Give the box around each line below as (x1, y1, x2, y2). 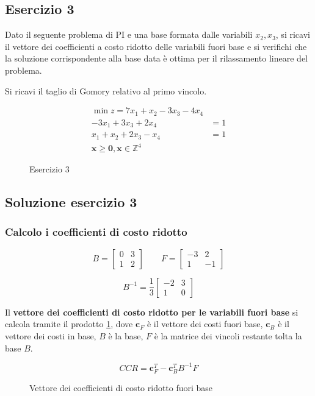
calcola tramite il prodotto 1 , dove (5, 317, 133, 330)
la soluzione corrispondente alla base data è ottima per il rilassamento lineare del (5, 52, 308, 65)
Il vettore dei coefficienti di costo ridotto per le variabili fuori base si (5, 305, 299, 318)
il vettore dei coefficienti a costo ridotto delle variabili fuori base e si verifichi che (5, 40, 307, 52)
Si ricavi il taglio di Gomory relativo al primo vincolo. (5, 84, 207, 97)
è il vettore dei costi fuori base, (147, 317, 263, 330)
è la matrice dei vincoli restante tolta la (154, 329, 302, 342)
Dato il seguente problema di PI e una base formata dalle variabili (5, 28, 253, 41)
